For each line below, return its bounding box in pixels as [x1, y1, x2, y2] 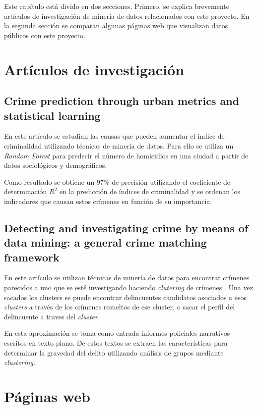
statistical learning [4, 107, 101, 123]
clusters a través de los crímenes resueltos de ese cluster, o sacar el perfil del [4, 302, 235, 312]
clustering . [4, 357, 35, 367]
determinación [4, 186, 47, 197]
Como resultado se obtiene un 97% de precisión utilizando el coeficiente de [4, 176, 231, 187]
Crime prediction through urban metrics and [4, 93, 240, 108]
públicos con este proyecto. [4, 30, 85, 40]
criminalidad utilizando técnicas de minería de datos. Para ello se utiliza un [4, 140, 234, 151]
